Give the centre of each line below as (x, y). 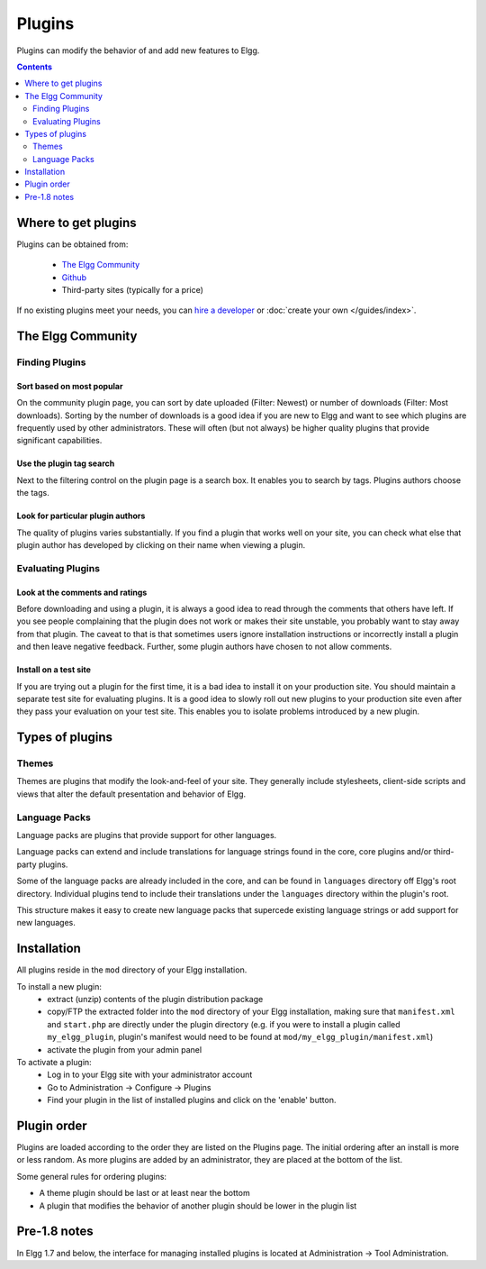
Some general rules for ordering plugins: (91, 1176)
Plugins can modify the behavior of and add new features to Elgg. (138, 50)
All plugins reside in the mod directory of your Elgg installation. (132, 970)
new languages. (46, 923)
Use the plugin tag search (66, 463)
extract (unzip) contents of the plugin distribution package (155, 1000)
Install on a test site (54, 670)
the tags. (33, 493)
